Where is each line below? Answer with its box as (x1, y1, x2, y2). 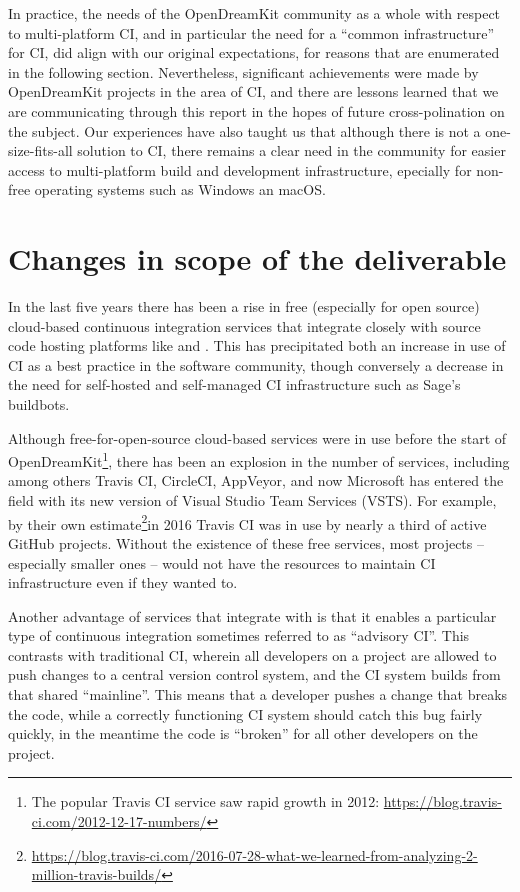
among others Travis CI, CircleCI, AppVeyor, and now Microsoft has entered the (8, 470, 504, 491)
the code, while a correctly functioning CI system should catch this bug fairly (8, 703, 483, 724)
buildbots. (8, 394, 70, 415)
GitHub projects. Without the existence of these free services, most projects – (8, 532, 484, 553)
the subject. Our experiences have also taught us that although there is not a (8, 120, 481, 141)
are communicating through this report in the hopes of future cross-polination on (8, 100, 505, 121)
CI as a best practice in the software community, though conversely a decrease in (8, 354, 504, 375)
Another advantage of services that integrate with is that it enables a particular (8, 605, 497, 626)
